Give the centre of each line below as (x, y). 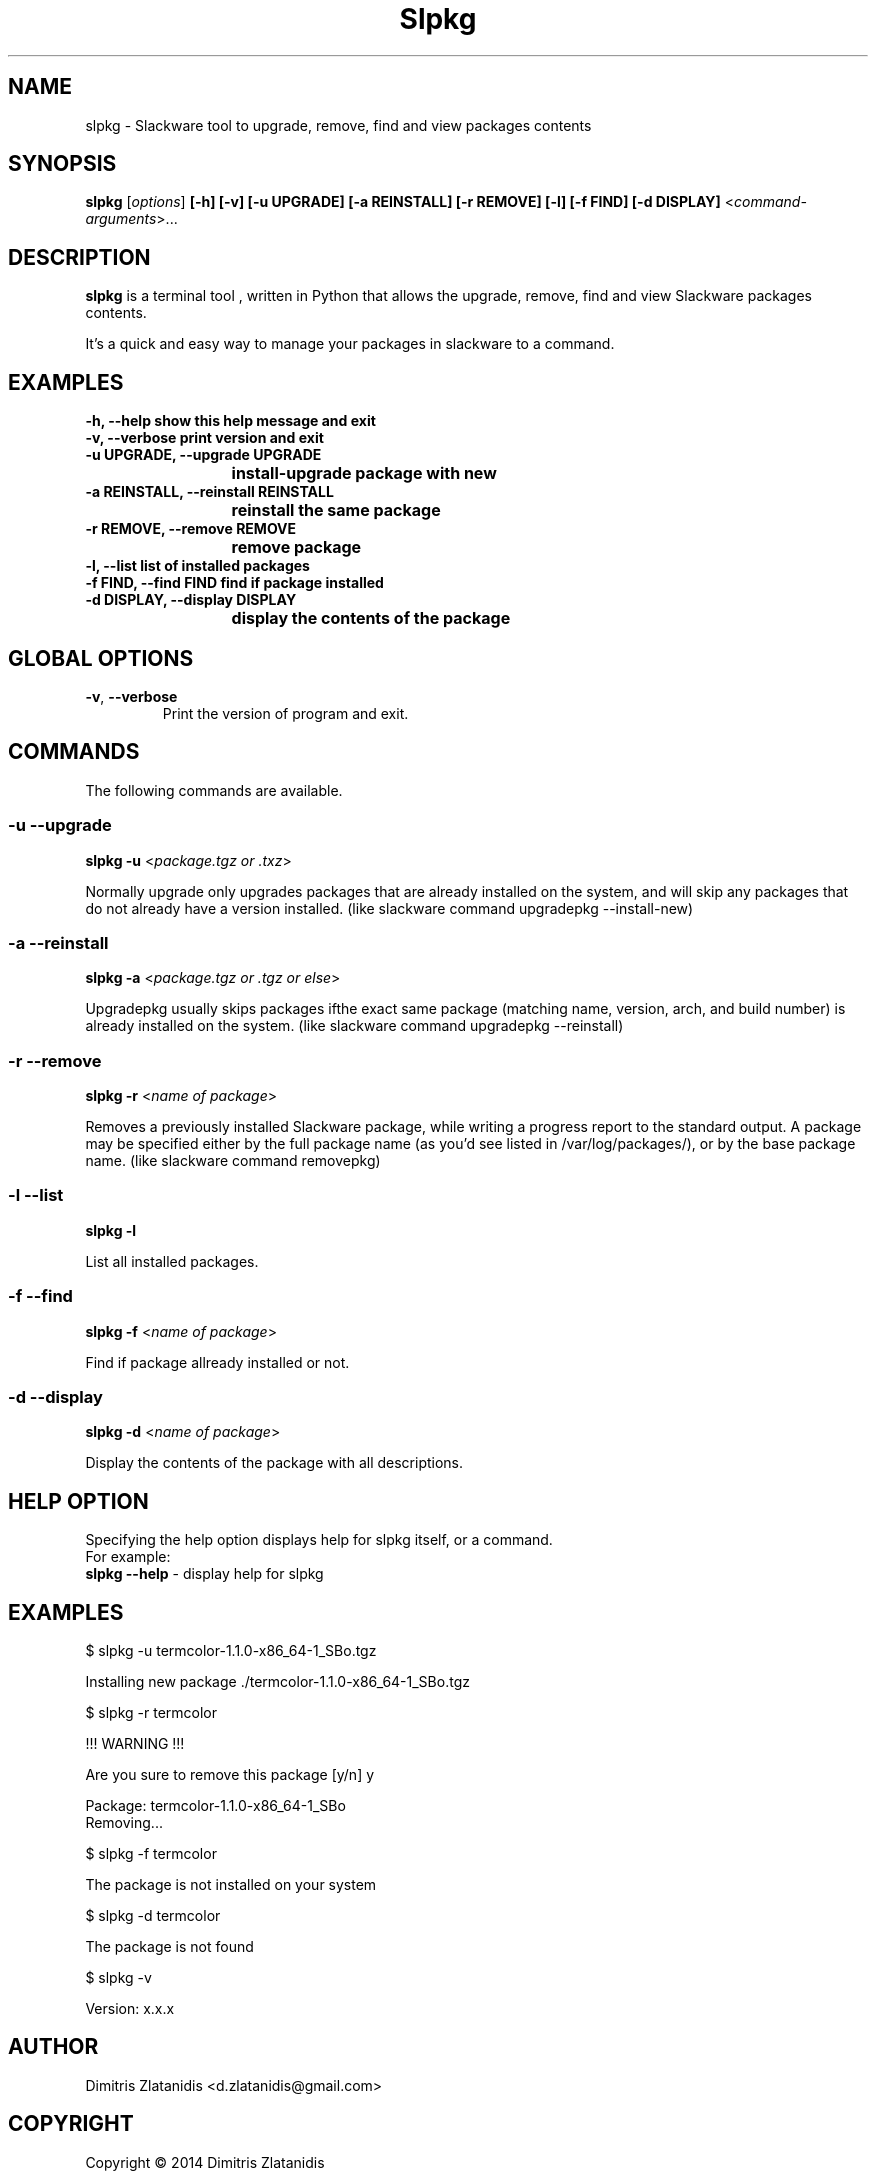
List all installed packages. (172, 1261)
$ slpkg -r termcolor (151, 1712)
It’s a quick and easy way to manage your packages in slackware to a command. (350, 344)
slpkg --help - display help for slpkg (204, 1574)
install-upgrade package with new (364, 473)
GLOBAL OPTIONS (101, 658)
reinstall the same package (336, 510)
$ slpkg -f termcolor (151, 1853)
